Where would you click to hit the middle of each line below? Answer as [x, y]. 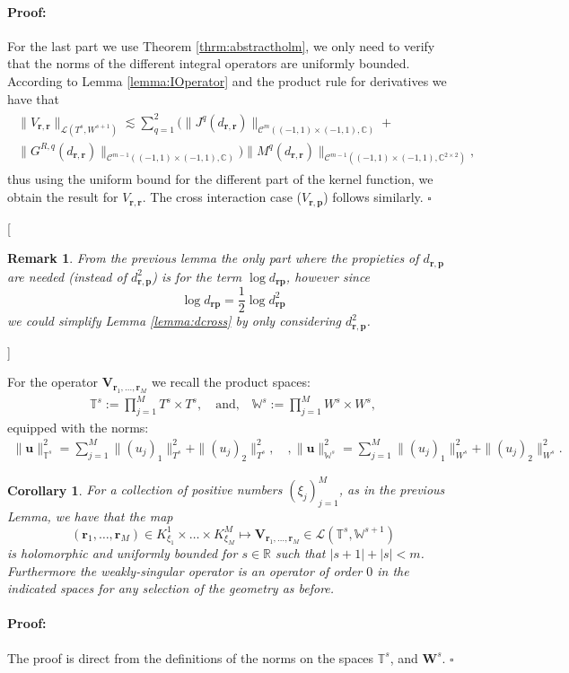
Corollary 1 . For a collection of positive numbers [145, 489]
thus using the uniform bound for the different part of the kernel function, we [220, 179]
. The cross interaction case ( [222, 197]
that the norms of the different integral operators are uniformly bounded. [209, 63]
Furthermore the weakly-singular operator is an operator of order [185, 570]
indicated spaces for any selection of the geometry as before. [171, 588]
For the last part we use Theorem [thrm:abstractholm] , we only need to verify [221, 45]
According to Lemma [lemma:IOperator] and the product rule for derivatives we [227, 80]
